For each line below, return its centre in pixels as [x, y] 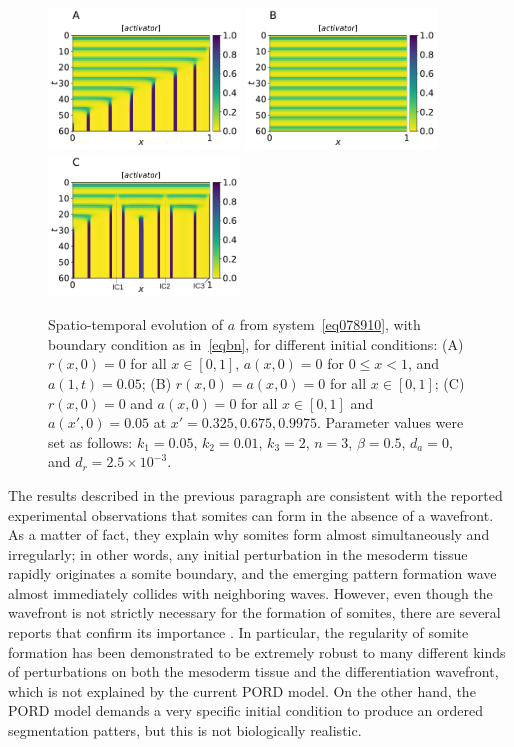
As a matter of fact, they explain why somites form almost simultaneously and [249, 534]
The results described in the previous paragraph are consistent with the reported [255, 494]
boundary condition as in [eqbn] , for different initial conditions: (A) [256, 343]
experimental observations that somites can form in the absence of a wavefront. [251, 514]
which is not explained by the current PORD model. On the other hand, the [242, 690]
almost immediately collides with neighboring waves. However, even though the [250, 592]
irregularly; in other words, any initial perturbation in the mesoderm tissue [238, 553]
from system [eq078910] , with [330, 324]
